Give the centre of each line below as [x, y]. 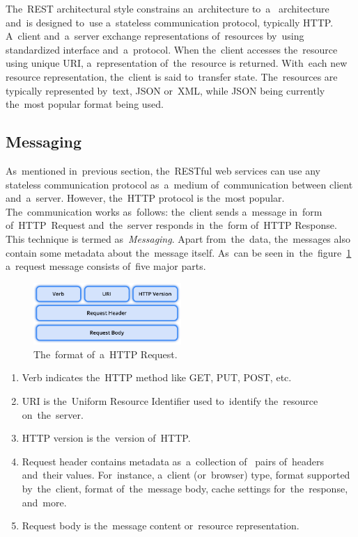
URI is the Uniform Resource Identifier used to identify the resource [170, 401]
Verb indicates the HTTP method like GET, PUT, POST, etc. [157, 377]
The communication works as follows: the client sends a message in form [164, 211]
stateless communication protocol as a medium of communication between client [179, 184]
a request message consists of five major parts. [106, 266]
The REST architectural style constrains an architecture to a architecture [168, 8]
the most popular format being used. [85, 104]
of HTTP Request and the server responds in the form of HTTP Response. [171, 225]
